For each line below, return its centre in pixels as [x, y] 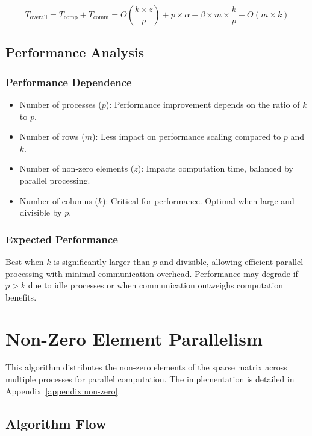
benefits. [21, 297]
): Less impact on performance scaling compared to [186, 136]
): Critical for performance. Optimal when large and [198, 200]
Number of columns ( [59, 200]
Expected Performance [62, 239]
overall [39, 18]
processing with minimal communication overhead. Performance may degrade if [152, 273]
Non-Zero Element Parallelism [134, 338]
